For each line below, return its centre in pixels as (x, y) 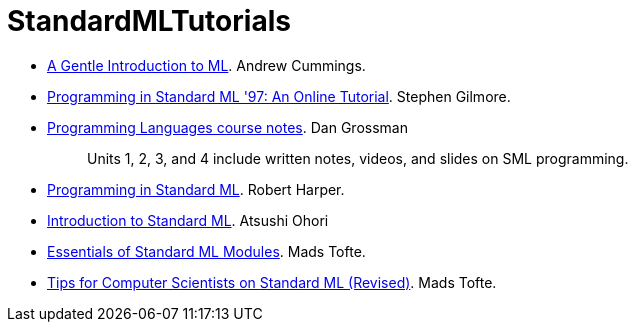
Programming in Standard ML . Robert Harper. (196, 189)
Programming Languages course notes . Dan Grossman (227, 127)
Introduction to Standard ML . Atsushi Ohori (188, 220)
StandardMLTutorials (149, 21)
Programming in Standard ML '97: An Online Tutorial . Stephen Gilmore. (279, 96)
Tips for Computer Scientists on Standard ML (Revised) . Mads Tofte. (272, 282)
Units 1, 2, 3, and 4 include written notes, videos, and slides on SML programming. (358, 158)
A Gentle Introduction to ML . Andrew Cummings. (206, 65)
